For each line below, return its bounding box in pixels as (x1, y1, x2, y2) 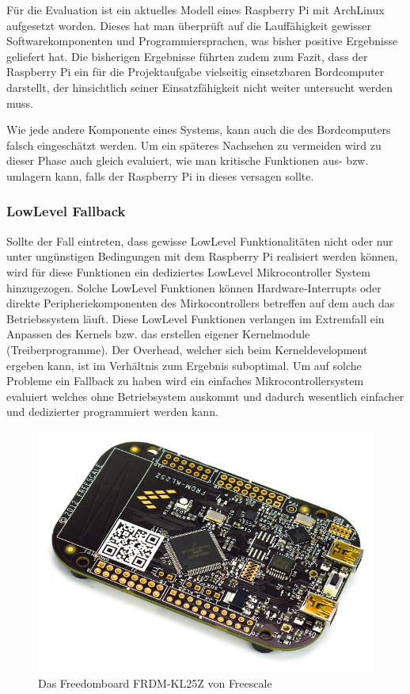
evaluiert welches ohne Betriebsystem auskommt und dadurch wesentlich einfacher (6, 387, 404, 404)
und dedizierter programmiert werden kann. (6, 403, 218, 420)
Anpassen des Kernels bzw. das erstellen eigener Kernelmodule (6, 326, 310, 342)
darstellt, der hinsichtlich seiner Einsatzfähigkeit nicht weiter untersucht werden (6, 78, 393, 95)
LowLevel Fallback (6, 201, 126, 221)
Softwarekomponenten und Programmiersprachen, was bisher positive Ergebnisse (6, 32, 398, 49)
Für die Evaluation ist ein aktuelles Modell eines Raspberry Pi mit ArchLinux (6, 2, 385, 17)
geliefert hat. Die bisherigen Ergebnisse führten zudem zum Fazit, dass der (6, 48, 368, 64)
